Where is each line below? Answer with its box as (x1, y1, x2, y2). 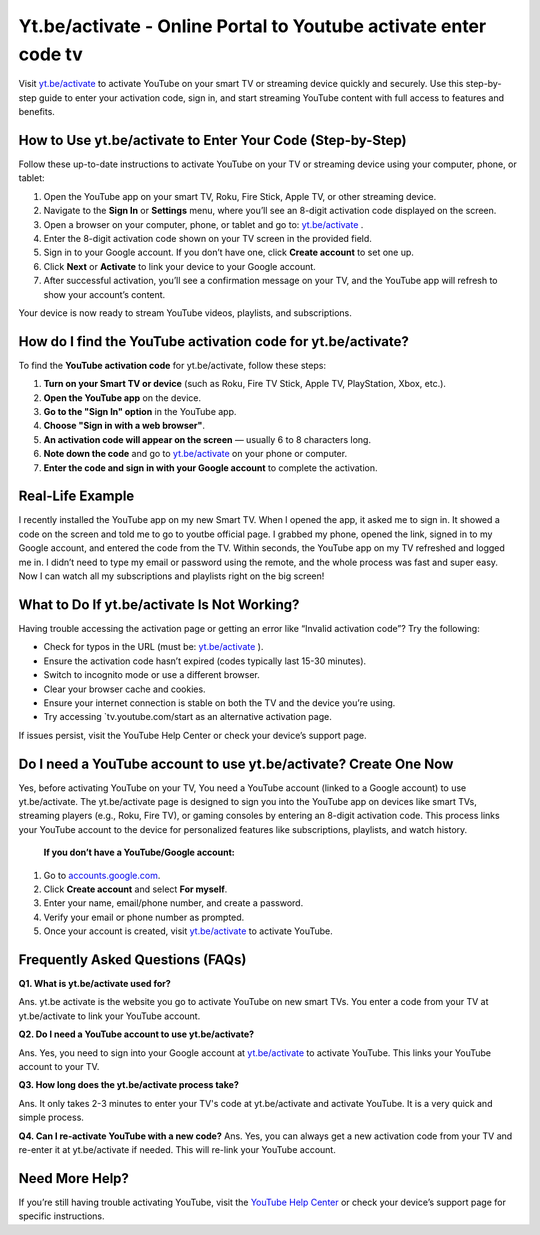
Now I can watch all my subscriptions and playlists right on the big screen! (18, 570, 325, 582)
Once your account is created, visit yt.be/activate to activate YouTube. (43, 925, 334, 937)
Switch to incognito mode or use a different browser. (43, 669, 260, 681)
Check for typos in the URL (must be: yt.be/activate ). (43, 641, 264, 653)
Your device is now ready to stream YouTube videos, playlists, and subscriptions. (18, 306, 352, 319)
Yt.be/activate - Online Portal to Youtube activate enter (18, 15, 487, 37)
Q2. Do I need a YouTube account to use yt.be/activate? (18, 1028, 255, 1040)
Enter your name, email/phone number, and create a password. (43, 897, 304, 909)
